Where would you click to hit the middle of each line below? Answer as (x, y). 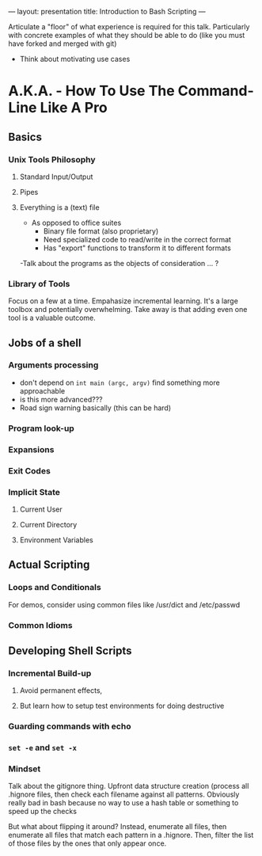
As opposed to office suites (76, 223)
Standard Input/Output (56, 177)
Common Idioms (40, 625)
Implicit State (34, 492)
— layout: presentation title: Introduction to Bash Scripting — (107, 11)
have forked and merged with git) (63, 44)
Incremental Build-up (50, 673)
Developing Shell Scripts (70, 651)
